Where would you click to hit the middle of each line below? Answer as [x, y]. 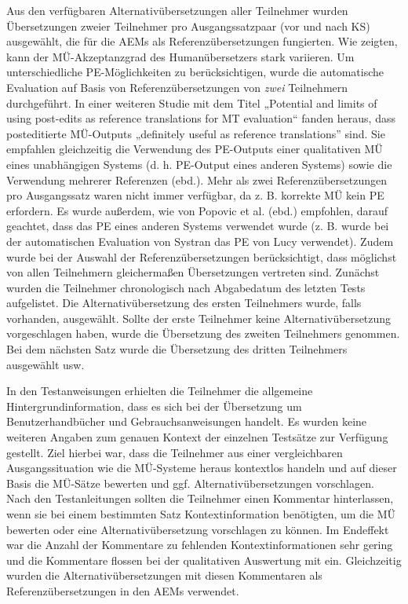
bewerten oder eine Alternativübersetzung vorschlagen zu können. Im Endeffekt [198, 529]
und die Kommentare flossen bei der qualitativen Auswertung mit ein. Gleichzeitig [204, 560]
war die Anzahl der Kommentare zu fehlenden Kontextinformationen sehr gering [200, 545]
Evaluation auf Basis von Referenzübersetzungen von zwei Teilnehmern [177, 87]
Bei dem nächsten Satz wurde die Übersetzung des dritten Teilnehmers [177, 349]
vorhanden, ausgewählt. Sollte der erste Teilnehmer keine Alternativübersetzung [199, 318]
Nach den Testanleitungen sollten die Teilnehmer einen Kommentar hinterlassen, [200, 498]
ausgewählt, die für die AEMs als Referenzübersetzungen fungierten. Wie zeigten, [202, 41]
